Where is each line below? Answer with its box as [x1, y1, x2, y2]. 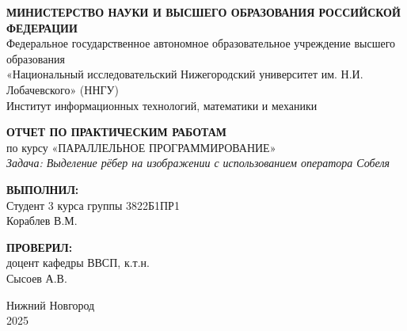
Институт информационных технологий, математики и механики [6, 97, 318, 113]
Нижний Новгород [6, 296, 95, 313]
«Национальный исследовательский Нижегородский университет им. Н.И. [6, 66, 363, 82]
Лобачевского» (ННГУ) [6, 81, 119, 97]
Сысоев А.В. [6, 269, 67, 286]
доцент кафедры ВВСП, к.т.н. [6, 254, 150, 271]
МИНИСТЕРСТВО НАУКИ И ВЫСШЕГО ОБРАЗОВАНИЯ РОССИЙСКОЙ [6, 4, 401, 20]
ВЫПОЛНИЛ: [6, 181, 79, 197]
